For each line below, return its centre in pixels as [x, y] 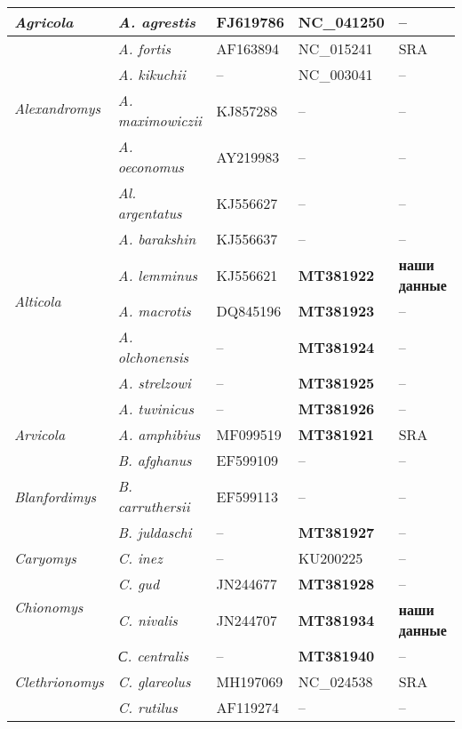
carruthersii [154, 506]
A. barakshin [157, 239]
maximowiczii [159, 120]
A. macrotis [154, 311]
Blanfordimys [56, 496]
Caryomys [45, 558]
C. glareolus [154, 681]
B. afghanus [155, 460]
